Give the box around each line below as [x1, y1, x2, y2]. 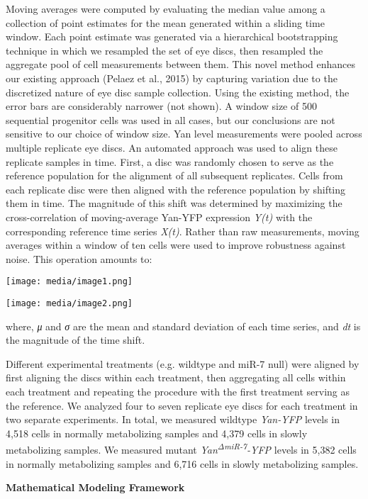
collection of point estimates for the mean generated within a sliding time [6, 15, 325, 30]
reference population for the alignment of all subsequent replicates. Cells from [6, 168, 343, 183]
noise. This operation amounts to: [6, 251, 152, 266]
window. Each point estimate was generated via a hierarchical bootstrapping [6, 29, 338, 44]
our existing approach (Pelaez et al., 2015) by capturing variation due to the [6, 70, 338, 85]
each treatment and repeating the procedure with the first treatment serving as [6, 383, 350, 398]
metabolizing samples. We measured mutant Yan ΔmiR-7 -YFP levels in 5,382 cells [6, 440, 357, 456]
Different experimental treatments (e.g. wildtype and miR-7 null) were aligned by [6, 356, 359, 371]
